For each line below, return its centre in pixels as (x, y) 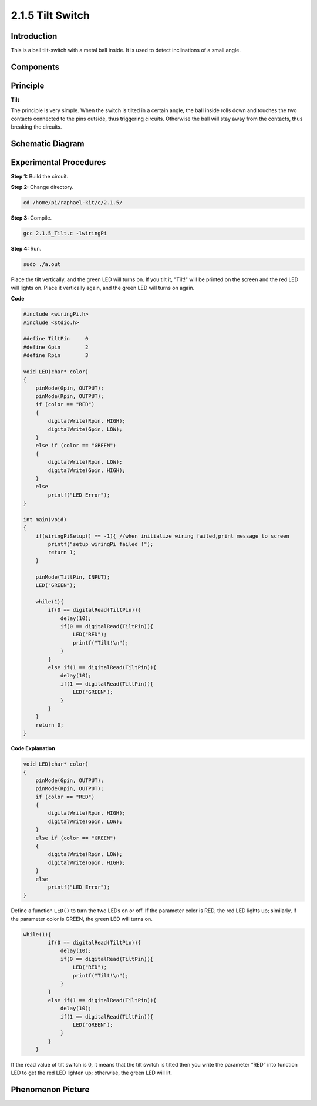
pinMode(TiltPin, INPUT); (73, 577)
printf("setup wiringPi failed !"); (101, 544)
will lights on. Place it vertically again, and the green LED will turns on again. (103, 288)
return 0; (50, 725)
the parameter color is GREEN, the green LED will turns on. (82, 919)
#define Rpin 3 (56, 355)
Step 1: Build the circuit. (40, 177)
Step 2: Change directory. (42, 187)
